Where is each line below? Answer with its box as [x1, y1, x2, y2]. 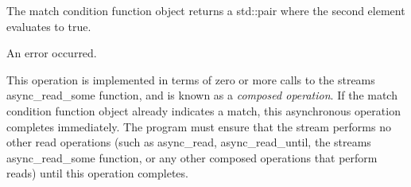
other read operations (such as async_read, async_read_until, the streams [6, 134, 371, 150]
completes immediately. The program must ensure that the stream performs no [6, 118, 391, 134]
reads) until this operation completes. [6, 165, 188, 181]
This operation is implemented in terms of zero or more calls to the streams [6, 71, 375, 88]
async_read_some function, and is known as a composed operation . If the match [6, 87, 397, 103]
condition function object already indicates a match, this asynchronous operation [6, 102, 401, 119]
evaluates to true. [6, 18, 91, 34]
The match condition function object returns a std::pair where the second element [6, 2, 405, 18]
